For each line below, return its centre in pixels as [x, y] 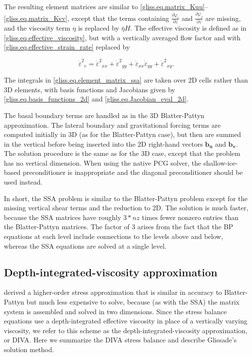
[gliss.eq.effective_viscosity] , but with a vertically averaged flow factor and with [122, 37]
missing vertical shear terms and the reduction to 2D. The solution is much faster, [126, 208]
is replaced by [99, 28]
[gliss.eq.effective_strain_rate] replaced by [67, 47]
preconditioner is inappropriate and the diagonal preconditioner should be [133, 172]
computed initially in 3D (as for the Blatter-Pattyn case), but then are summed [123, 134]
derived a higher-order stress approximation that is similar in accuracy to [113, 292]
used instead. [23, 182]
